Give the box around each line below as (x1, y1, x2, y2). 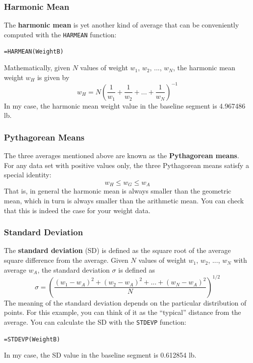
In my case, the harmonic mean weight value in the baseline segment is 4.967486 (4, 100, 246, 111)
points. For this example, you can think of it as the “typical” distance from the (4, 307, 241, 317)
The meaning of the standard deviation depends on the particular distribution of (4, 297, 247, 307)
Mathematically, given (4, 62, 70, 73)
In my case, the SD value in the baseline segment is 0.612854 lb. (4, 350, 197, 360)
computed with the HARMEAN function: (4, 29, 117, 39)
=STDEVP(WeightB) (4, 335, 60, 343)
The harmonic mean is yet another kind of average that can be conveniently (4, 20, 239, 30)
